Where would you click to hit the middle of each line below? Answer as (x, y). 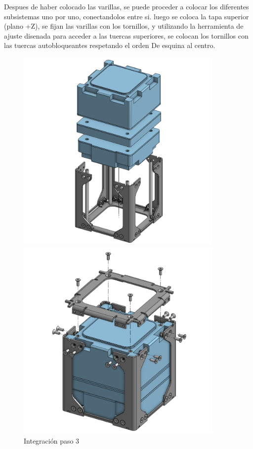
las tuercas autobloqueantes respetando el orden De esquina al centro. (110, 45)
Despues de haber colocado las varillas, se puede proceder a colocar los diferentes (126, 6)
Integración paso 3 (52, 440)
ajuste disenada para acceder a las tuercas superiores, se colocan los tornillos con (126, 35)
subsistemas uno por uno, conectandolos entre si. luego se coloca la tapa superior (126, 16)
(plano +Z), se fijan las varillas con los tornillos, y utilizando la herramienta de (124, 26)
